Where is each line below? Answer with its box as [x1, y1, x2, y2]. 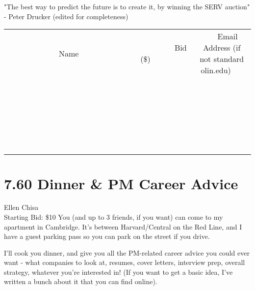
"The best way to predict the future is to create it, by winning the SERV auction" [4, 1, 250, 11]
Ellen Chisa [4, 202, 39, 212]
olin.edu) [201, 64, 231, 76]
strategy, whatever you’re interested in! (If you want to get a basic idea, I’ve [4, 266, 233, 277]
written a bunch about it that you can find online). [4, 276, 157, 287]
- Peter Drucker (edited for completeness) [4, 11, 128, 21]
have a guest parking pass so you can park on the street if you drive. [4, 231, 210, 241]
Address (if [203, 42, 241, 54]
